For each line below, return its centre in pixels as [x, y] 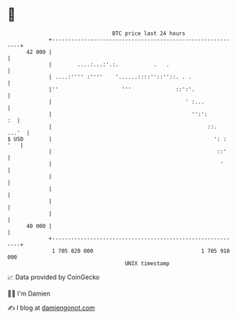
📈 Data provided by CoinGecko [54, 277]
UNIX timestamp [147, 263]
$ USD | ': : [117, 139]
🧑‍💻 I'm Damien [29, 293]
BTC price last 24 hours [149, 33]
